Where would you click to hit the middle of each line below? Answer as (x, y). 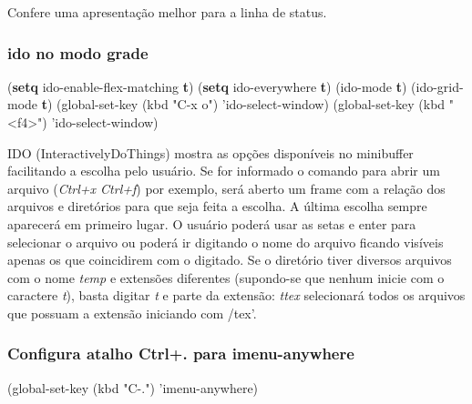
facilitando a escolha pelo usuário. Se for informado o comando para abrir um (224, 171)
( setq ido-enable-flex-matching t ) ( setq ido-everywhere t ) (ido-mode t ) (207, 86)
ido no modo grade (78, 52)
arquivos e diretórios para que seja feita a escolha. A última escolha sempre (217, 206)
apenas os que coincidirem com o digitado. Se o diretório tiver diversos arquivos (230, 260)
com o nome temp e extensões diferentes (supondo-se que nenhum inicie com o (226, 277)
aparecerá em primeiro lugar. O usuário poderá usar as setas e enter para (212, 223)
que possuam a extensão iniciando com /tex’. (132, 313)
